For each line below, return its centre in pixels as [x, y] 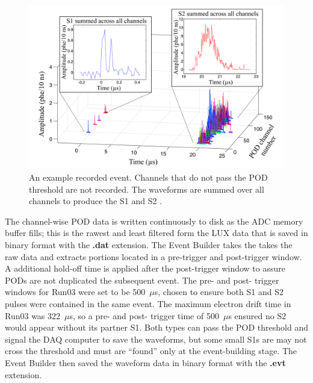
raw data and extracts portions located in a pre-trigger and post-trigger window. [153, 256]
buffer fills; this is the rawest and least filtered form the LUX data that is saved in [156, 233]
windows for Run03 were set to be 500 [75, 292]
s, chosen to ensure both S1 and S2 [219, 292]
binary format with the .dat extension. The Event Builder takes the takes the [149, 245]
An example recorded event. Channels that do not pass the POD [148, 177]
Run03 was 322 [33, 315]
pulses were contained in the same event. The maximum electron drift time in [148, 303]
